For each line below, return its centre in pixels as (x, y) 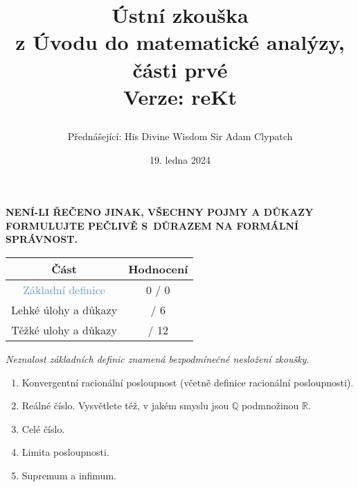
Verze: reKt (180, 96)
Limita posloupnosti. (65, 452)
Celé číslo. (43, 428)
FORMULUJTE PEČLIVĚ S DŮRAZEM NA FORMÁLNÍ (152, 225)
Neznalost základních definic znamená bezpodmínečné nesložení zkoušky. (158, 358)
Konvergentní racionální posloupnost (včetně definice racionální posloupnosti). (188, 382)
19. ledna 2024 (180, 159)
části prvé (180, 69)
